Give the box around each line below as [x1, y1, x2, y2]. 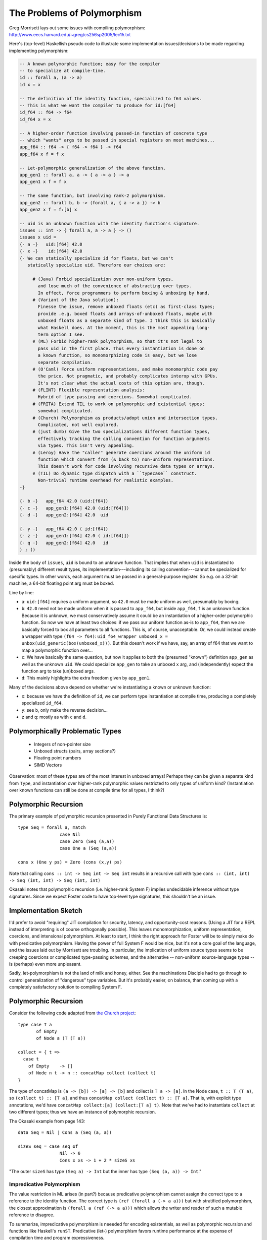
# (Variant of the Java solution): [32, 297, 119, 303]
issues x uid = [19, 235, 56, 240]
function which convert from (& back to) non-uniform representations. [38, 456, 215, 462]
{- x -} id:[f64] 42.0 [19, 248, 83, 254]
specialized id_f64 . [21, 700, 63, 706]
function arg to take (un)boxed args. [21, 668, 95, 674]
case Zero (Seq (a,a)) [59, 839, 115, 844]
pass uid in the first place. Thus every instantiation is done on [38, 345, 205, 351]
